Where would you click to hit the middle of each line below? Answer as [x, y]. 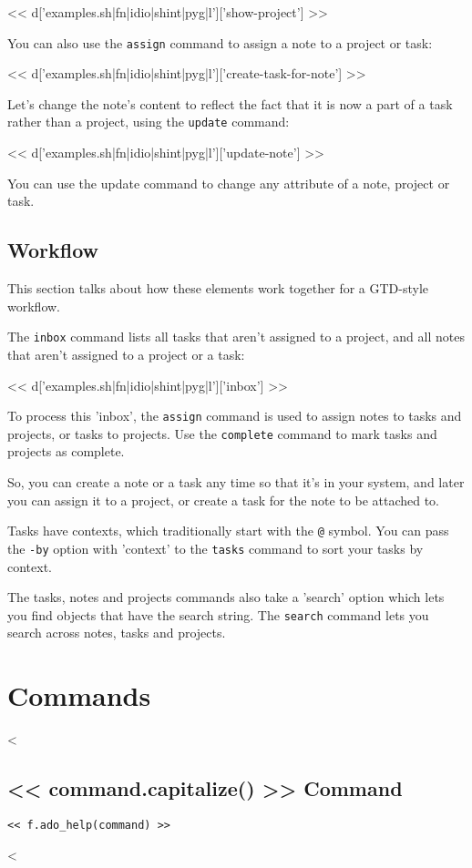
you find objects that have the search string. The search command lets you [218, 614]
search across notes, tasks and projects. [117, 633]
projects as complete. [66, 451]
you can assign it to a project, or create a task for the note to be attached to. [224, 500]
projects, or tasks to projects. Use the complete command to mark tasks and [222, 433]
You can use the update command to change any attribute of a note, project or [229, 183]
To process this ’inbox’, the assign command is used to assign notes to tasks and [235, 416]
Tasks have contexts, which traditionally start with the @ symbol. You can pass [228, 531]
